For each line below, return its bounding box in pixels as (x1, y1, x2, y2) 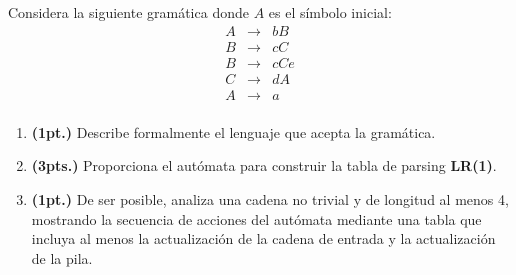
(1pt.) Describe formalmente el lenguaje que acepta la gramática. (31, 121, 436, 142)
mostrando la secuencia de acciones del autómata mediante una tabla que (31, 208, 482, 229)
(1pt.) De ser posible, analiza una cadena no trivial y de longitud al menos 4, (31, 188, 509, 209)
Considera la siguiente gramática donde (8, 2, 249, 22)
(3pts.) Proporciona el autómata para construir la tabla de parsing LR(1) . (31, 155, 497, 176)
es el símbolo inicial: (268, 2, 392, 22)
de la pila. (31, 247, 93, 268)
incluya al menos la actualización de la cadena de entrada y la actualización (31, 228, 496, 249)
